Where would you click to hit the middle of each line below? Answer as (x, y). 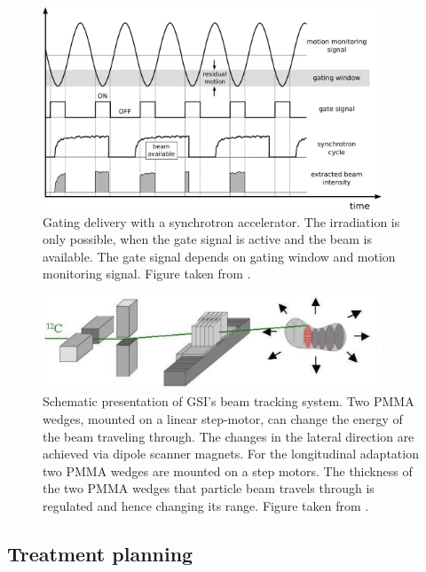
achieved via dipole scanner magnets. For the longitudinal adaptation (231, 454)
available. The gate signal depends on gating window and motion (219, 256)
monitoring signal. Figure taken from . (147, 274)
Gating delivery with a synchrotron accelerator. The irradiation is (221, 221)
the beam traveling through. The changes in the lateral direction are (229, 436)
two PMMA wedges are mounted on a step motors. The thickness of (228, 470)
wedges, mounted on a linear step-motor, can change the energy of (223, 419)
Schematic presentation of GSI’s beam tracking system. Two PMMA (229, 401)
